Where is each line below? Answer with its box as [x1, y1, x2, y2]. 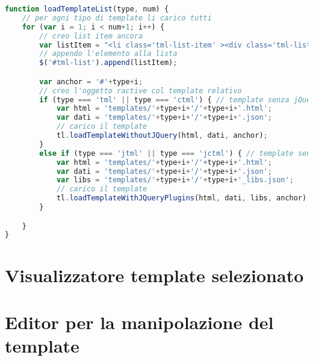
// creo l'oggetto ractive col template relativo [39, 86, 242, 95]
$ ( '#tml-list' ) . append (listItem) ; [39, 58, 178, 67]
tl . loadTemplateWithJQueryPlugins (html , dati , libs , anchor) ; [56, 194, 311, 203]
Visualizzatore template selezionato [5, 262, 304, 287]
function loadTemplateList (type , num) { [5, 5, 169, 13]
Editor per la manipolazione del [5, 309, 274, 334]
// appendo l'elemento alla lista [39, 49, 178, 58]
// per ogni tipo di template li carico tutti [22, 13, 212, 22]
